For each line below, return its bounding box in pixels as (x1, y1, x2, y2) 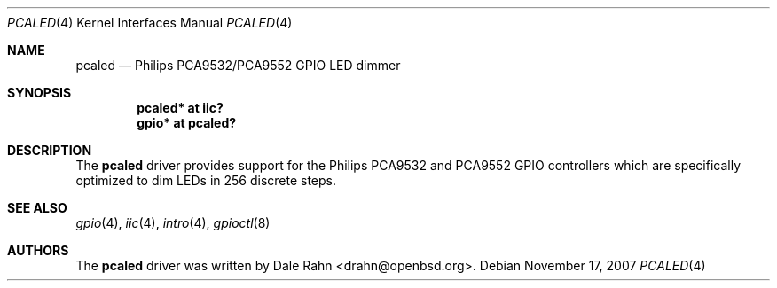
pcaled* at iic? (137, 100, 224, 115)
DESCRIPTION (7, 143, 92, 158)
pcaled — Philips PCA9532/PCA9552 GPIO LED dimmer (75, 58, 401, 73)
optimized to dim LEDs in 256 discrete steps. (75, 173, 337, 188)
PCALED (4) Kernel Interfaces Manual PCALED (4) (7, 15, 293, 30)
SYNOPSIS (7, 85, 72, 100)
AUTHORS (7, 243, 69, 258)
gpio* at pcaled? (137, 115, 237, 130)
